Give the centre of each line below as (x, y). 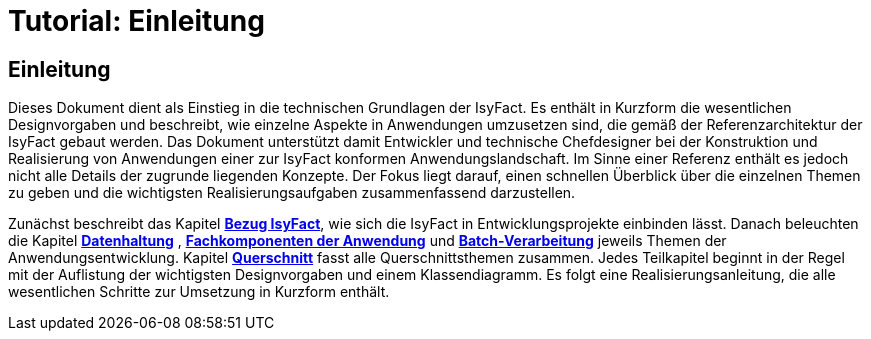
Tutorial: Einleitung (136, 21)
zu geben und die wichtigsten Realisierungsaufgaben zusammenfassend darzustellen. (292, 193)
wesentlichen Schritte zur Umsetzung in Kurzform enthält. (199, 292)
